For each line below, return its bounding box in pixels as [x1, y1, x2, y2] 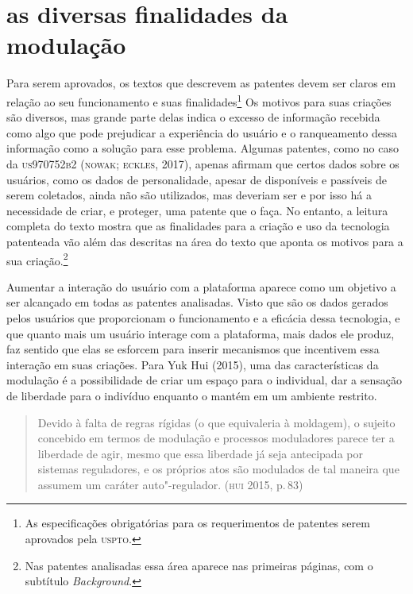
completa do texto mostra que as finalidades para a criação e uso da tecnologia [6, 218, 390, 234]
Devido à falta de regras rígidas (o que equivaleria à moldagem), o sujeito [37, 414, 396, 430]
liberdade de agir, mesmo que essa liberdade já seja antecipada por [37, 445, 363, 461]
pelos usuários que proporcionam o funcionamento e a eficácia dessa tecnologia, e [6, 309, 400, 326]
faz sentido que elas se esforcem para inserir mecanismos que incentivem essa [6, 341, 380, 357]
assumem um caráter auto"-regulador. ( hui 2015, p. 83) [37, 476, 303, 492]
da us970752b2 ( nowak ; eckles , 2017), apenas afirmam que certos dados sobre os [6, 155, 399, 172]
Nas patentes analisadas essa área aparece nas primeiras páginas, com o [25, 557, 373, 573]
